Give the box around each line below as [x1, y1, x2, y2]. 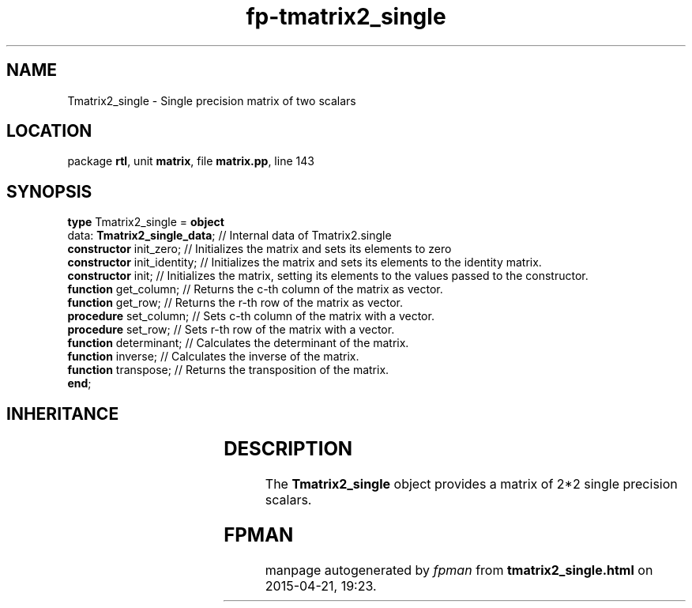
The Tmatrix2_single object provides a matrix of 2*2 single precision [265, 476, 678, 493]
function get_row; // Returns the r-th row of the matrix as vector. [67, 296, 403, 310]
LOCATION [6, 121, 92, 142]
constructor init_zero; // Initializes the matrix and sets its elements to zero [67, 242, 452, 256]
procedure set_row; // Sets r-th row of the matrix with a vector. [67, 323, 395, 337]
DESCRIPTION [224, 437, 353, 461]
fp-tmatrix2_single [246, 3, 446, 30]
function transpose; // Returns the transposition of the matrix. [67, 363, 389, 377]
